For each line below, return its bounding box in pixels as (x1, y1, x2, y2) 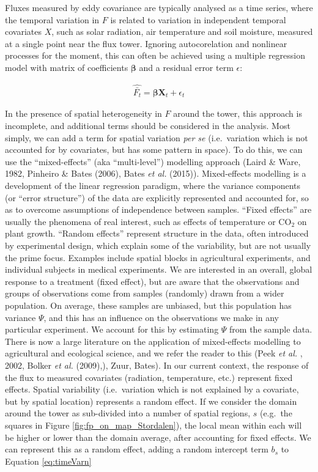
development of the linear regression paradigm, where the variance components (5, 179, 301, 192)
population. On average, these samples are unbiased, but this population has (5, 298, 292, 311)
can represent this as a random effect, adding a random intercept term (5, 443, 268, 455)
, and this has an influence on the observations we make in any (43, 311, 279, 323)
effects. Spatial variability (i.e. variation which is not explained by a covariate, (5, 383, 299, 396)
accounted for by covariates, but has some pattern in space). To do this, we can (5, 143, 303, 156)
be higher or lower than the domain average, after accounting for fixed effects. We (5, 430, 311, 443)
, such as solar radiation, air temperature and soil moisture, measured (51, 25, 313, 38)
